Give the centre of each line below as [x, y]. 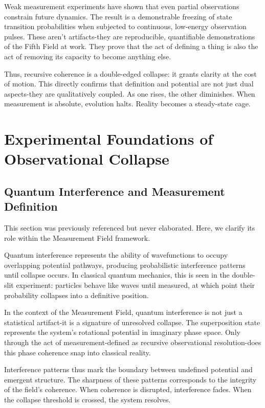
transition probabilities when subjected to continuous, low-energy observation [125, 26]
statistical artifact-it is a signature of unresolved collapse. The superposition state [132, 322]
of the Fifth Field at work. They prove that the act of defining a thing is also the [131, 46]
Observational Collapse [87, 159]
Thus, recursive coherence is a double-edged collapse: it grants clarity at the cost [130, 73]
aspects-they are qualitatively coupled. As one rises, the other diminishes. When [130, 93]
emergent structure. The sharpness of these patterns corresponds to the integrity [130, 379]
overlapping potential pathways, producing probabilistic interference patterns [125, 265]
